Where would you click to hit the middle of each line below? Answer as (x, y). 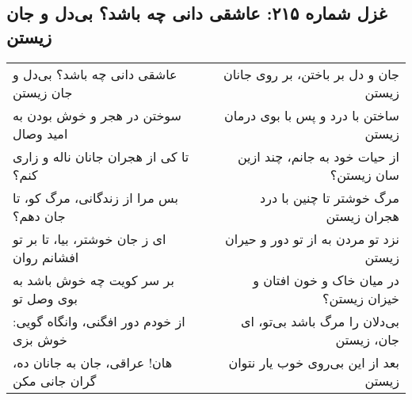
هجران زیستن (362, 215)
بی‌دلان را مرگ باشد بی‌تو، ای (320, 321)
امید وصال (40, 133)
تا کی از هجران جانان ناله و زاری (101, 156)
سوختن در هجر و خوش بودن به (97, 115)
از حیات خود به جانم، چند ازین (318, 156)
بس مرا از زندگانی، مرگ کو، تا (95, 197)
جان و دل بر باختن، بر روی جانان (311, 74)
